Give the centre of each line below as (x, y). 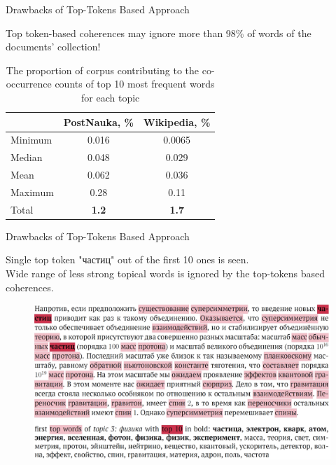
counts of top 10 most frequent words (135, 84)
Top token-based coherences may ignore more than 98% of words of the (159, 33)
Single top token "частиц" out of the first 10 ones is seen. (127, 259)
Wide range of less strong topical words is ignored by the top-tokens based (166, 273)
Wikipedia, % (177, 122)
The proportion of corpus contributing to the (103, 70)
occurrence (29, 84)
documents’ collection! (53, 47)
